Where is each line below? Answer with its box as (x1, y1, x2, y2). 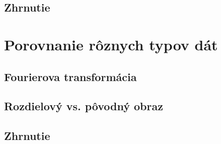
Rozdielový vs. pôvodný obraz (4, 98, 163, 114)
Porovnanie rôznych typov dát (4, 34, 218, 54)
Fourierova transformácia (4, 68, 137, 84)
